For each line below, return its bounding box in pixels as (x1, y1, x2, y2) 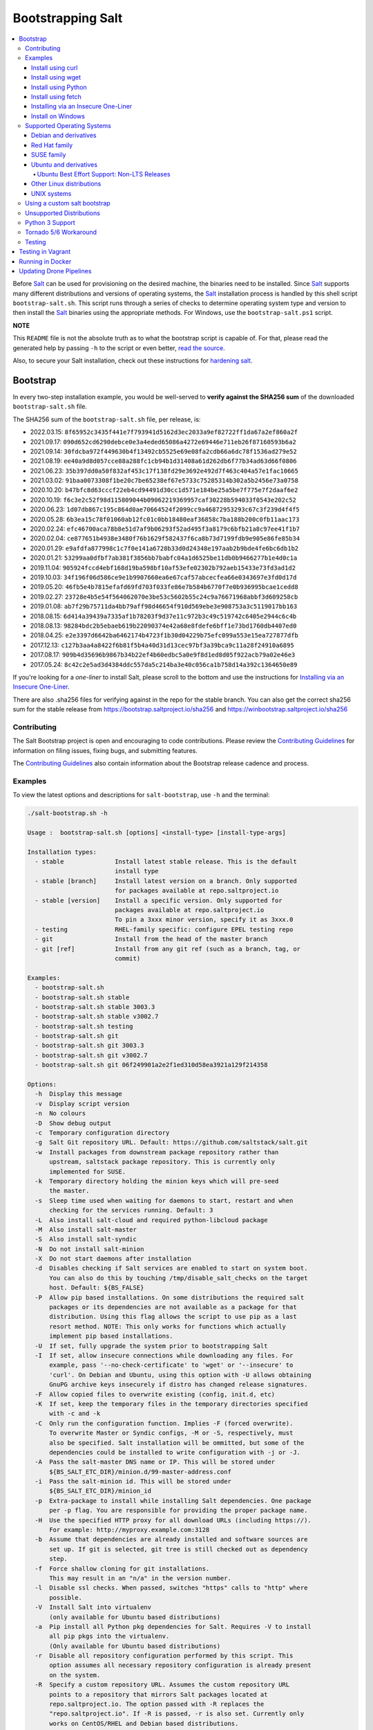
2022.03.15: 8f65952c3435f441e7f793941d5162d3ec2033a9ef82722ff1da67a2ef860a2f (30, 428, 298, 436)
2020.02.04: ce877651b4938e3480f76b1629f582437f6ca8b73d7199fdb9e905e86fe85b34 (30, 534, 300, 543)
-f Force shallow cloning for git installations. (35, 1565, 210, 1572)
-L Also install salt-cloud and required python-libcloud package (35, 1216, 268, 1224)
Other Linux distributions (31, 180, 102, 188)
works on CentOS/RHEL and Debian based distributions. (49, 1720, 239, 1727)
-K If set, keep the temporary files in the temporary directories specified (35, 1400, 308, 1408)
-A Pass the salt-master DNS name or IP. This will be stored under (35, 1458, 276, 1466)
